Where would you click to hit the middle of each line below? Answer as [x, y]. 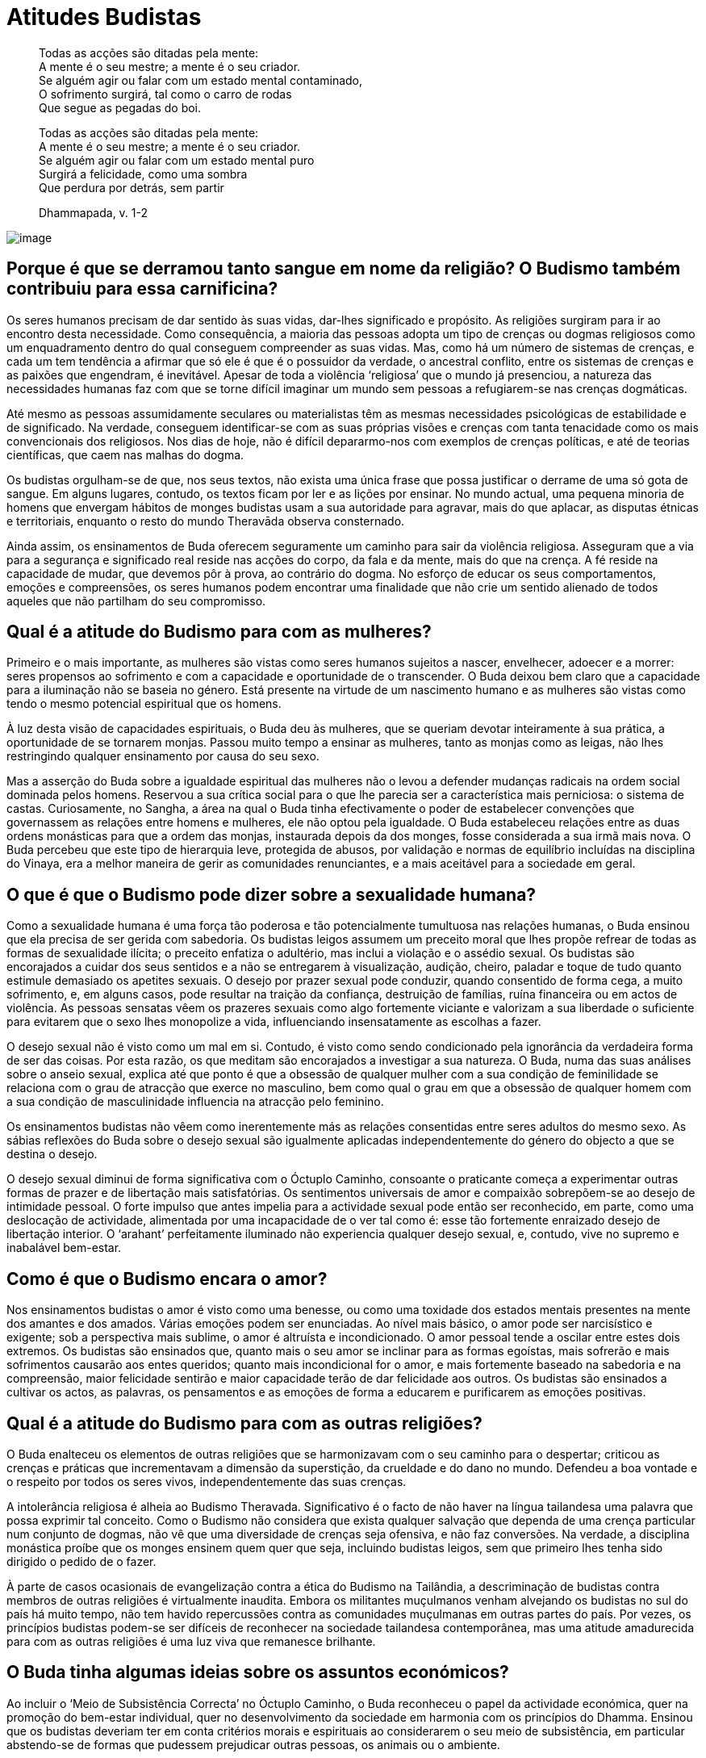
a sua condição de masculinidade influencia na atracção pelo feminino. [195, 1102]
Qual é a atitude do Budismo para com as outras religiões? [244, 1423]
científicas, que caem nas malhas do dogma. [125, 454]
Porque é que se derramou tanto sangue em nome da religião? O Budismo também [344, 269]
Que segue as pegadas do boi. [120, 107]
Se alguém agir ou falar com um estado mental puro [177, 160]
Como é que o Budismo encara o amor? [167, 1279]
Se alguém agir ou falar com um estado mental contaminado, [201, 80]
